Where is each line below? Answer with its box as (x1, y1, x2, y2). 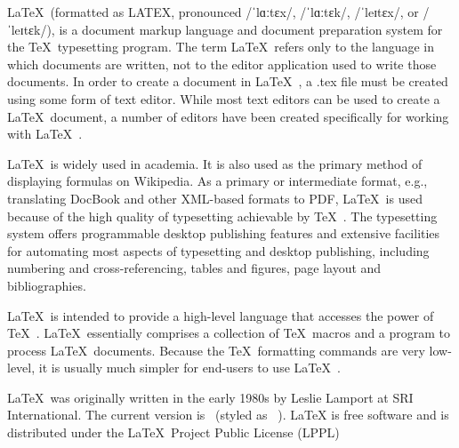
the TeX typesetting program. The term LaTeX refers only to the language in (7, 37, 435, 56)
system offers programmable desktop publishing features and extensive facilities (7, 224, 440, 243)
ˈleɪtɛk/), (7, 20, 55, 38)
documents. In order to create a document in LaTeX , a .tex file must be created (7, 72, 448, 91)
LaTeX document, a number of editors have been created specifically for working (7, 107, 449, 125)
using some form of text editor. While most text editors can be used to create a (7, 89, 440, 108)
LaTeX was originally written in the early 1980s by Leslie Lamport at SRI (7, 388, 414, 406)
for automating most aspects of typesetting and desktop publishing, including (7, 241, 430, 260)
